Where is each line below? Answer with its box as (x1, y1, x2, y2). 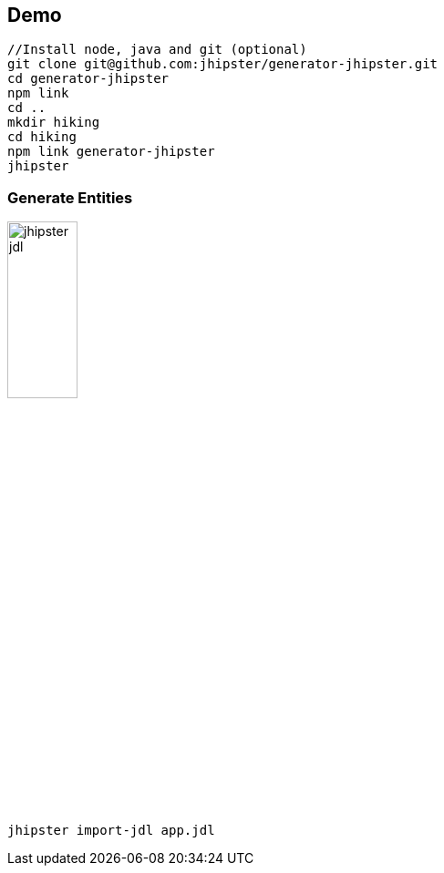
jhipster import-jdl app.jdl (7, 822, 215, 837)
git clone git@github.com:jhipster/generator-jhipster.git (7, 56, 439, 72)
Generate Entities (7, 188, 133, 207)
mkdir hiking (7, 115, 100, 130)
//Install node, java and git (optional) (7, 42, 307, 57)
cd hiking (7, 129, 77, 145)
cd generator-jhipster (7, 71, 170, 87)
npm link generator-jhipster (7, 144, 215, 159)
